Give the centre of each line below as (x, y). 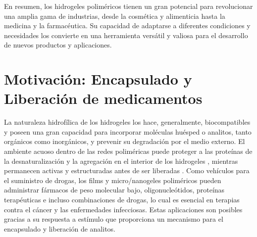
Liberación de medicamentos (103, 98)
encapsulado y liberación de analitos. (60, 228)
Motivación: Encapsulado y (98, 79)
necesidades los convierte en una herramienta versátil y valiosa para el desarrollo (126, 35)
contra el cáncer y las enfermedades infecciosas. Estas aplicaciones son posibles (123, 209)
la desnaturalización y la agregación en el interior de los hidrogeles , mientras (121, 161)
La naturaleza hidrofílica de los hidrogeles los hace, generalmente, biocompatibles (127, 122)
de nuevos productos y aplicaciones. (58, 45)
